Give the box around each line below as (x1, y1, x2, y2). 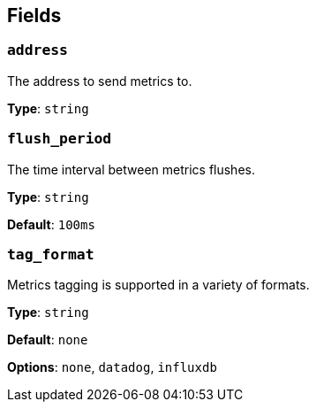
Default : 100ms (7, 216, 95, 232)
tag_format (7, 245, 94, 263)
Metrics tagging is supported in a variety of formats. (7, 277, 310, 293)
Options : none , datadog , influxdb (7, 359, 217, 375)
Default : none (7, 332, 88, 348)
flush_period (7, 130, 112, 148)
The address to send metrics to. (7, 73, 192, 89)
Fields (7, 4, 62, 27)
